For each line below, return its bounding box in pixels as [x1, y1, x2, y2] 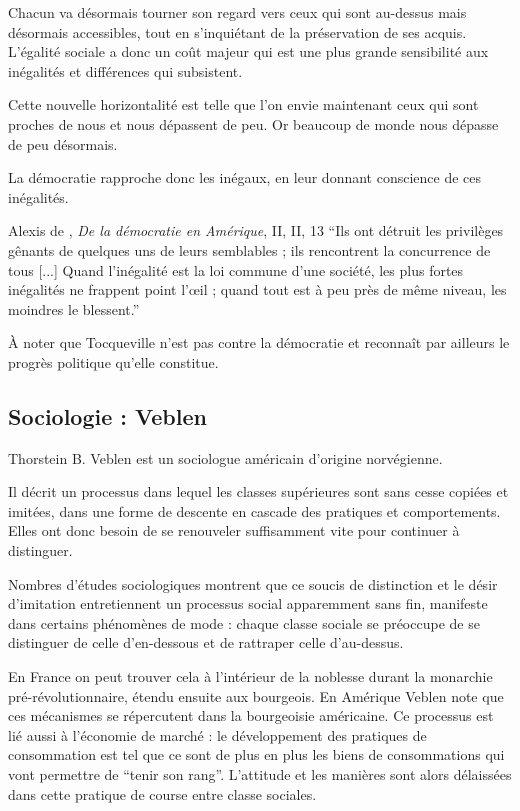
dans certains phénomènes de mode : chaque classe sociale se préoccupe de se [8, 612, 480, 633]
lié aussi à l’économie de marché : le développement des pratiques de [8, 724, 427, 745]
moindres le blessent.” [8, 298, 140, 319]
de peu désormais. [8, 133, 118, 154]
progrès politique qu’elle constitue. [8, 351, 219, 372]
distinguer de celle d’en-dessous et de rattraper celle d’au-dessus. [8, 632, 404, 653]
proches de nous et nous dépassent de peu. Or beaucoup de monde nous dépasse [8, 113, 499, 134]
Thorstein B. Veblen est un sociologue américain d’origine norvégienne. [8, 447, 443, 468]
